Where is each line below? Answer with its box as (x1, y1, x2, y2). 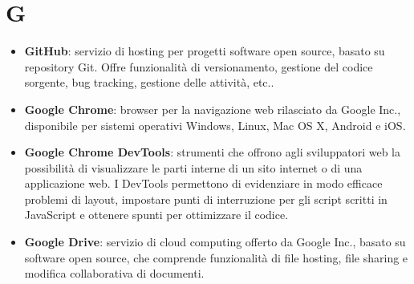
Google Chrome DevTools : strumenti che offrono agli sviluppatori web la (24, 144, 401, 160)
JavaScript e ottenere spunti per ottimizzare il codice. (24, 206, 289, 223)
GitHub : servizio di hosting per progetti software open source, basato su (24, 43, 385, 59)
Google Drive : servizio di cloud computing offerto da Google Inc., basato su (24, 233, 406, 250)
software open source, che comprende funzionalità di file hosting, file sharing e (24, 249, 408, 266)
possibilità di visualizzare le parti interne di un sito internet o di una (24, 159, 363, 176)
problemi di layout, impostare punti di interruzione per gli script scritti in (24, 190, 388, 207)
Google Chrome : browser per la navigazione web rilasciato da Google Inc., (24, 100, 401, 117)
